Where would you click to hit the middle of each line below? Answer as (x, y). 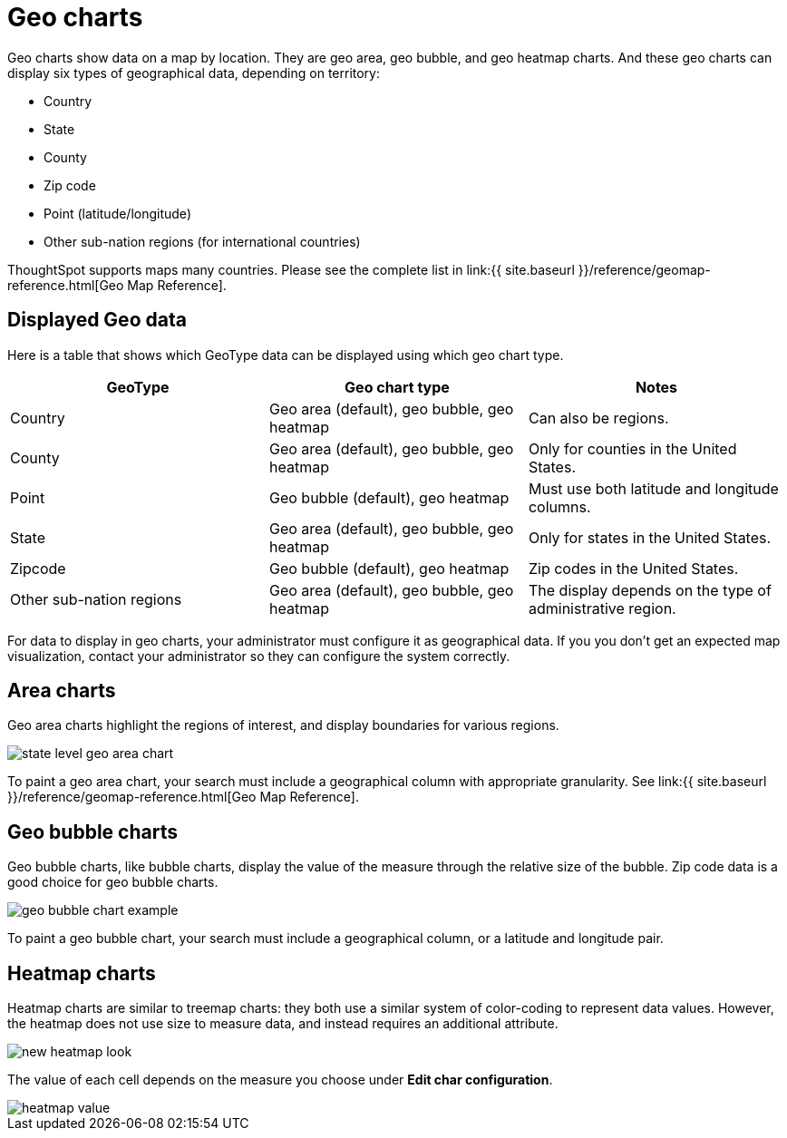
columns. (559, 506)
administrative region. (602, 608)
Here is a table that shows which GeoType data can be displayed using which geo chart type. (286, 355)
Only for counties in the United (632, 448)
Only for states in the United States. (650, 537)
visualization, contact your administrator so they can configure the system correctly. (259, 656)
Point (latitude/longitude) (117, 213)
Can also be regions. (598, 418)
